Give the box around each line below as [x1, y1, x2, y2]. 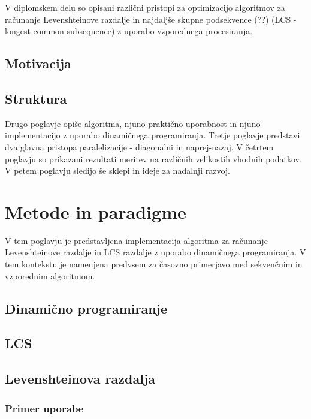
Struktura [5, 89, 67, 107]
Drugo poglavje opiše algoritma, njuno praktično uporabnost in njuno [5, 117, 261, 129]
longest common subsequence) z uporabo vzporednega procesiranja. [5, 25, 253, 37]
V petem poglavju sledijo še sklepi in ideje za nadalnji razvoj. [5, 164, 230, 177]
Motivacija [5, 54, 71, 73]
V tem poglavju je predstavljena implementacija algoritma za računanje [5, 234, 268, 246]
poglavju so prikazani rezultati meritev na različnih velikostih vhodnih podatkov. [5, 152, 302, 165]
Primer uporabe [5, 400, 84, 415]
